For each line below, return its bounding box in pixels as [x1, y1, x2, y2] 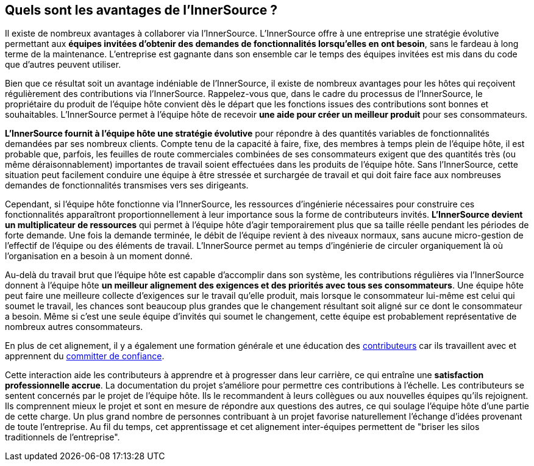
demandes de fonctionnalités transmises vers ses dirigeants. [5, 180, 249, 191]
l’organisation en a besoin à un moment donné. [5, 251, 193, 262]
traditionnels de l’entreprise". [5, 432, 120, 443]
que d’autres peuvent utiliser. [5, 59, 121, 70]
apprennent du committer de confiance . [5, 351, 165, 362]
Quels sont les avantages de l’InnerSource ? [5, 2, 277, 18]
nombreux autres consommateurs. [5, 321, 143, 332]
